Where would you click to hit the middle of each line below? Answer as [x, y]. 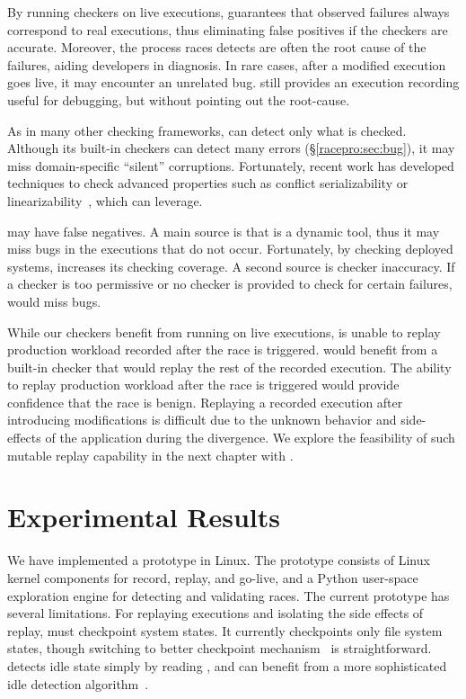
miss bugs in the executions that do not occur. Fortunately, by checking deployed [230, 249]
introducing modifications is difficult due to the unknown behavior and [202, 420]
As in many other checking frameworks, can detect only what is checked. [207, 130]
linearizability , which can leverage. [105, 200]
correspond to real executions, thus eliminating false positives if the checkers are [228, 29]
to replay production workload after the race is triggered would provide [203, 385]
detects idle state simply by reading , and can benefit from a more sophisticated [227, 665]
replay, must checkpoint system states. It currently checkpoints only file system [225, 630]
